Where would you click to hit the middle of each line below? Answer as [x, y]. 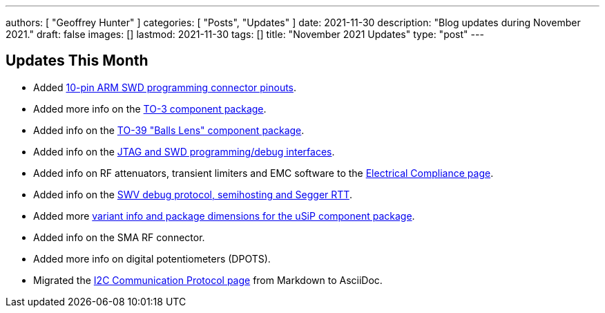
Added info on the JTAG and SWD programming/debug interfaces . [184, 151]
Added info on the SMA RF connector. [119, 237]
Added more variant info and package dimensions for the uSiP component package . [224, 216]
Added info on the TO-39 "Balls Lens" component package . [169, 130]
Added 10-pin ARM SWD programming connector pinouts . [165, 87]
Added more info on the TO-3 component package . [150, 108]
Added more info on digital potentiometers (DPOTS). [152, 258]
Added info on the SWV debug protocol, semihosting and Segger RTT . [193, 194]
